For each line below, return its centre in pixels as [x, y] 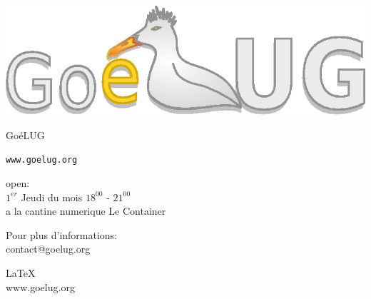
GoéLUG [25, 135]
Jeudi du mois [52, 197]
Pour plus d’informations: [62, 234]
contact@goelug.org [48, 249]
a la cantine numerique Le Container [86, 211]
